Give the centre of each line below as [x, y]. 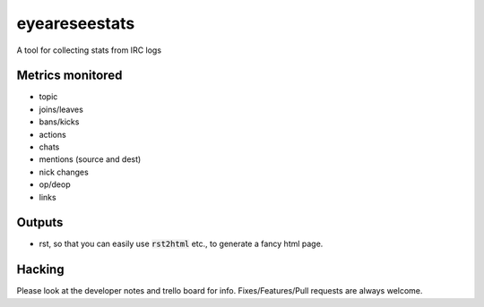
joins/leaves [61, 109]
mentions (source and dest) [90, 159]
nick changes [64, 172]
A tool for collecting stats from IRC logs [89, 50]
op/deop [55, 184]
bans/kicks [59, 122]
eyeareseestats [76, 23]
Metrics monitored [69, 76]
